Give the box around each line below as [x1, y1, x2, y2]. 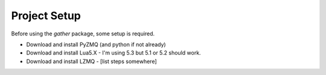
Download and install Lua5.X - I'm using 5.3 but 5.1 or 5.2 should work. [26, 49, 202, 56]
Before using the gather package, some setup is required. [11, 30, 155, 37]
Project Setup [11, 9, 81, 22]
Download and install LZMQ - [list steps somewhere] [26, 58, 157, 65]
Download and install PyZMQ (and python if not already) [26, 41, 166, 48]
